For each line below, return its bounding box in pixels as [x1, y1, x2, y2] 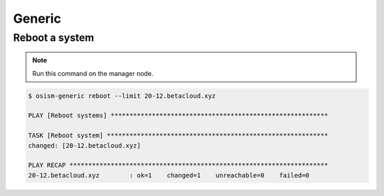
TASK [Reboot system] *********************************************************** [28, 131, 329, 140]
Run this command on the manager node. [32, 69, 154, 77]
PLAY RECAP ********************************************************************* [28, 161, 329, 170]
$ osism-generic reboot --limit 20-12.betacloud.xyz [28, 92, 216, 99]
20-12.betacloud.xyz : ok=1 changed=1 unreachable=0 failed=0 [28, 171, 309, 179]
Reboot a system [13, 31, 95, 44]
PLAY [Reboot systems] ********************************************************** [28, 111, 329, 120]
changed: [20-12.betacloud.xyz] [28, 141, 142, 149]
